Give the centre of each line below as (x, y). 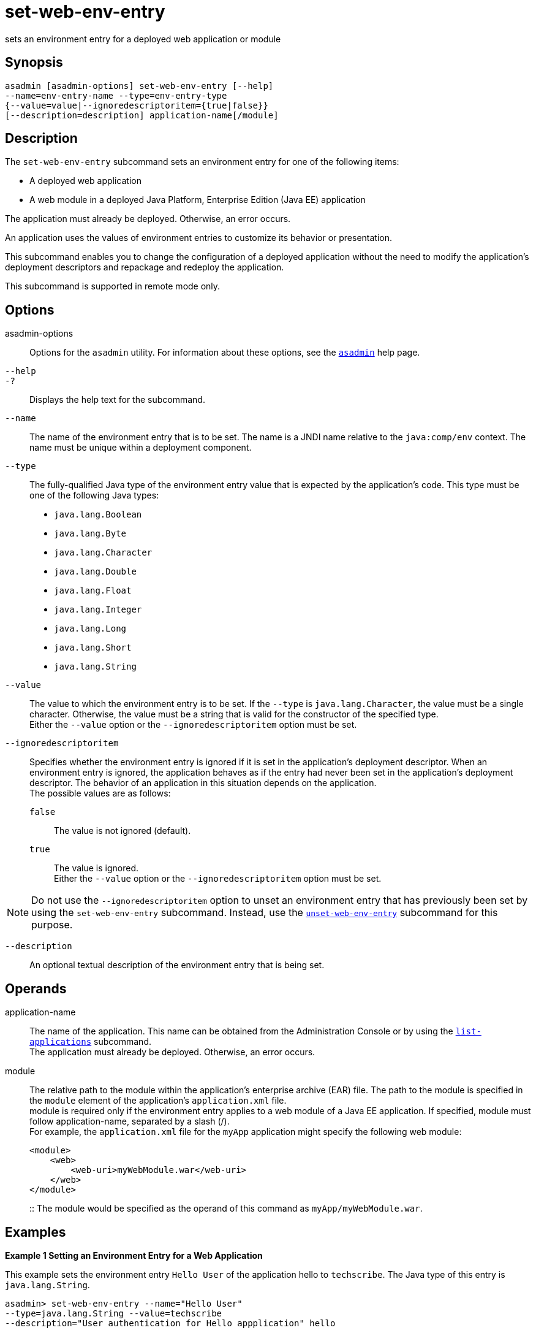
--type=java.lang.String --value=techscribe (114, 1313)
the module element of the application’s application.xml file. (158, 1101)
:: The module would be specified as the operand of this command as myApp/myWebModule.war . (226, 1209)
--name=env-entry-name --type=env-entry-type (116, 95)
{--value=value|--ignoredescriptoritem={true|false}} (137, 105)
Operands (36, 988)
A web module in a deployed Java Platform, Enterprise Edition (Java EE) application (198, 200)
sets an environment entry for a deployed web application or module (143, 39)
